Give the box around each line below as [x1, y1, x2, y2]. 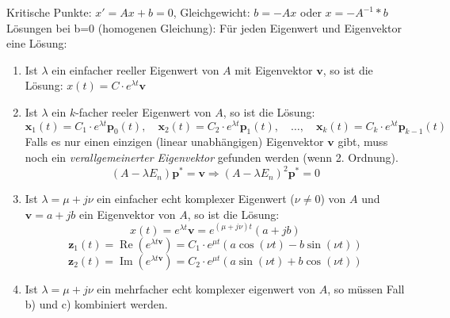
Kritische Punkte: [6, 4, 92, 20]
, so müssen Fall [327, 280, 405, 297]
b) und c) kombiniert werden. [25, 296, 168, 312]
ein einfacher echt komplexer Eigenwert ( [97, 190, 295, 207]
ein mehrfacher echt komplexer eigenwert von [97, 280, 316, 297]
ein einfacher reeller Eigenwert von [51, 61, 219, 78]
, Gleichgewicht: [173, 4, 250, 20]
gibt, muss [337, 133, 388, 150]
